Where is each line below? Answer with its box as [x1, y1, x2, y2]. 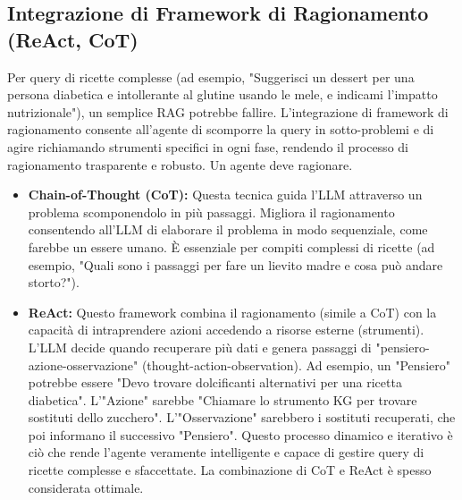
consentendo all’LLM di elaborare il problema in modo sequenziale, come [28, 220, 428, 239]
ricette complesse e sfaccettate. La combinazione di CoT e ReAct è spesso [28, 461, 432, 479]
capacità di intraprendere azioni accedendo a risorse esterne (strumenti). [28, 320, 424, 339]
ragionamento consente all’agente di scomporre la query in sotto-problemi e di [7, 120, 434, 139]
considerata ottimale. [28, 478, 144, 496]
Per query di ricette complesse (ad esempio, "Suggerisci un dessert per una [7, 67, 415, 86]
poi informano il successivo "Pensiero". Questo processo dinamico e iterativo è [28, 425, 453, 444]
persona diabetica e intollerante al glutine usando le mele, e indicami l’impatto [7, 85, 438, 104]
